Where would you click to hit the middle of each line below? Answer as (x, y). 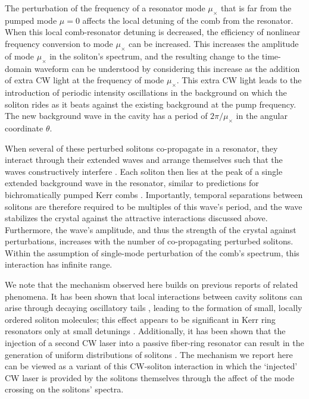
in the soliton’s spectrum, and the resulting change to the (154, 56)
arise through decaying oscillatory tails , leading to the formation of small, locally (154, 308)
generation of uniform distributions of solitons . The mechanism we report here (149, 354)
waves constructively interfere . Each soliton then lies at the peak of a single (144, 171)
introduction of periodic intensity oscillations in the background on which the (146, 92)
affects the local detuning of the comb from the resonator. (188, 20)
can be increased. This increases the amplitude (213, 43)
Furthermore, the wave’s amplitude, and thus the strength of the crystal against (151, 229)
